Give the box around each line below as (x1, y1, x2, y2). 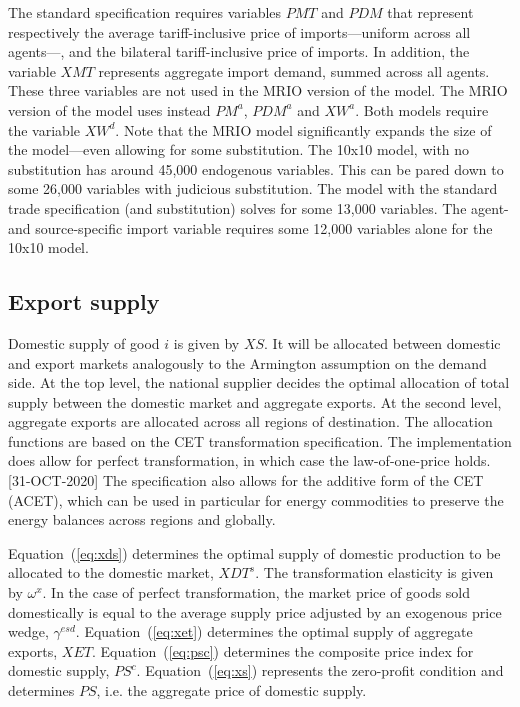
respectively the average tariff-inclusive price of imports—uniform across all (8, 21, 471, 42)
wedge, (8, 621, 49, 642)
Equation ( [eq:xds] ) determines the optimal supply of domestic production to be (8, 542, 501, 563)
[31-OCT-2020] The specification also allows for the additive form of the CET (8, 470, 484, 491)
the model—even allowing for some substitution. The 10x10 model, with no (8, 139, 470, 160)
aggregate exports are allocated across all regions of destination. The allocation (8, 411, 493, 432)
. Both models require (355, 99, 489, 120)
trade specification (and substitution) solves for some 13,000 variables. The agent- (8, 197, 509, 218)
